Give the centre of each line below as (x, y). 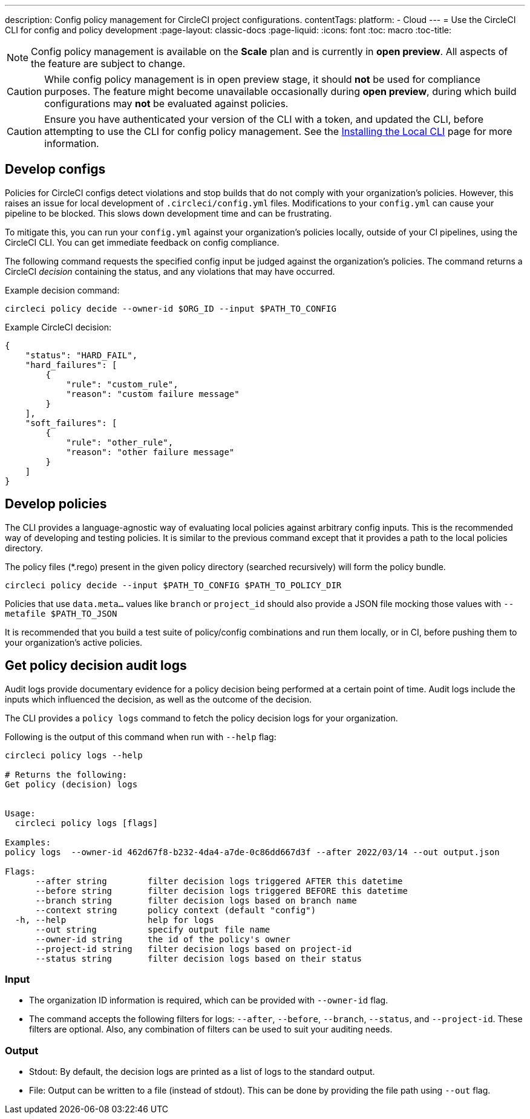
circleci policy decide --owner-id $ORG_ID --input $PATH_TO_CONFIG (171, 308)
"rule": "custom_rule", (122, 384)
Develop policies (56, 504)
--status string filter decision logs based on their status (199, 958)
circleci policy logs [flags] (86, 823)
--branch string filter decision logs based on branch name (196, 900)
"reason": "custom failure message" (153, 394)
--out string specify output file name (153, 929)
